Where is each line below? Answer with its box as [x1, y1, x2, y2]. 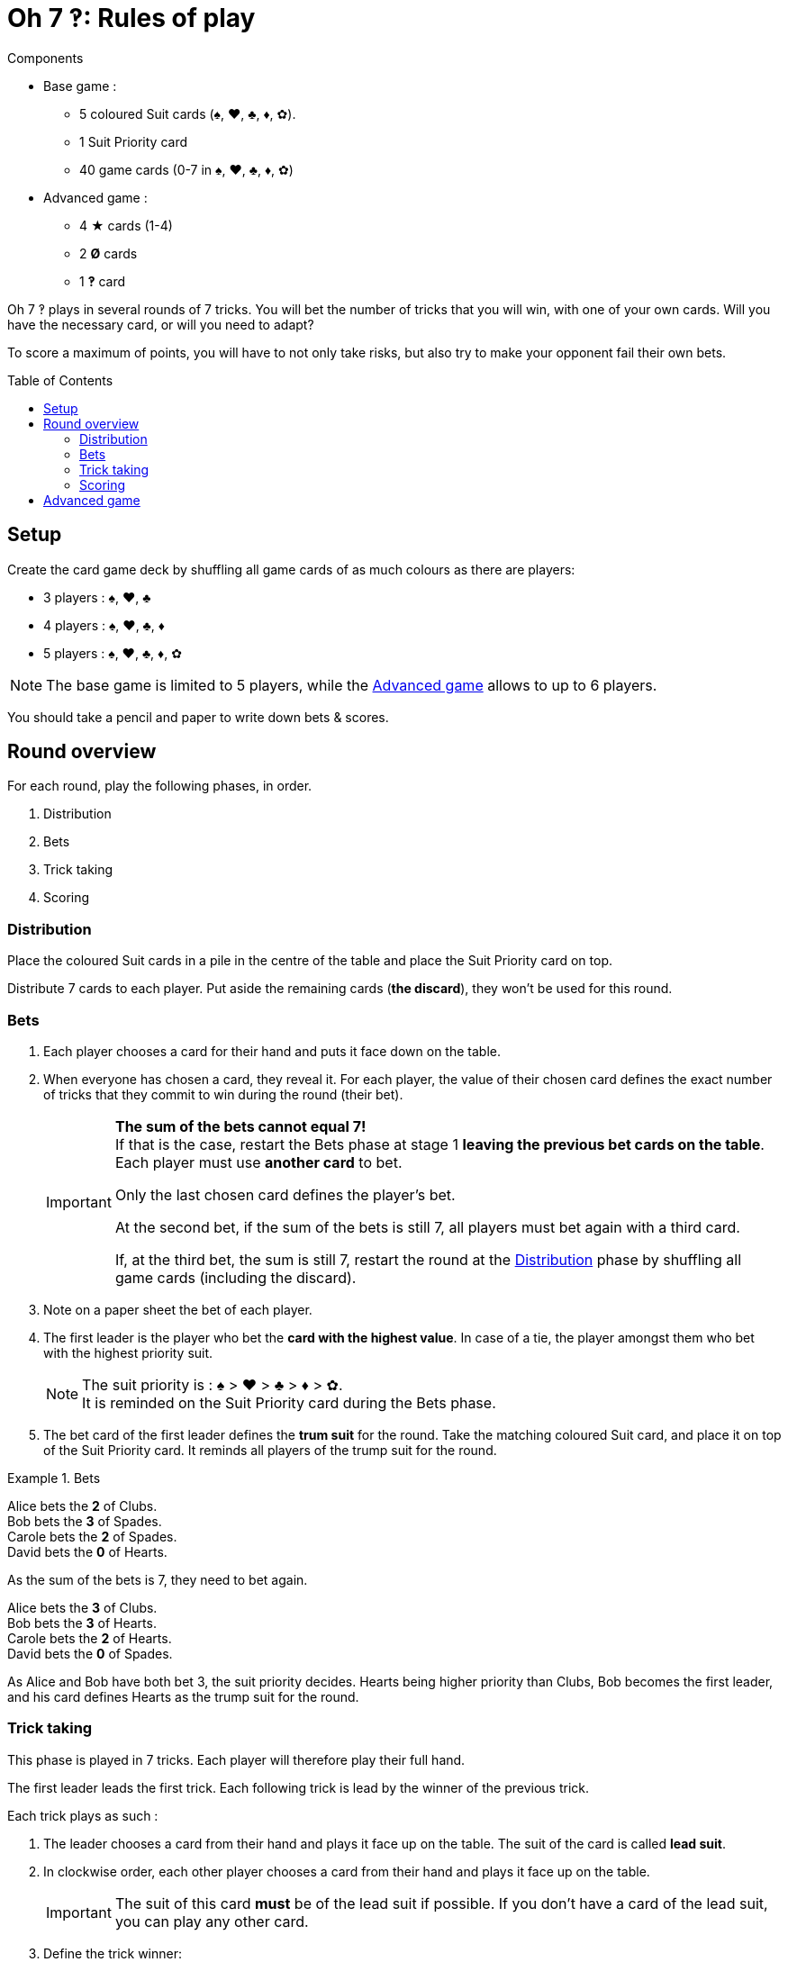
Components [7, 50, 84, 66]
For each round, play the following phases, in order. [7, 778, 312, 794]
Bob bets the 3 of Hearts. [7, 1614, 157, 1631]
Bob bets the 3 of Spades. [7, 1513, 162, 1529]
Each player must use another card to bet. [114, 1153, 403, 1171]
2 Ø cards [79, 245, 138, 261]
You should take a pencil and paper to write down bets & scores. [7, 709, 389, 725]
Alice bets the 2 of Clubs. [7, 1497, 158, 1514]
